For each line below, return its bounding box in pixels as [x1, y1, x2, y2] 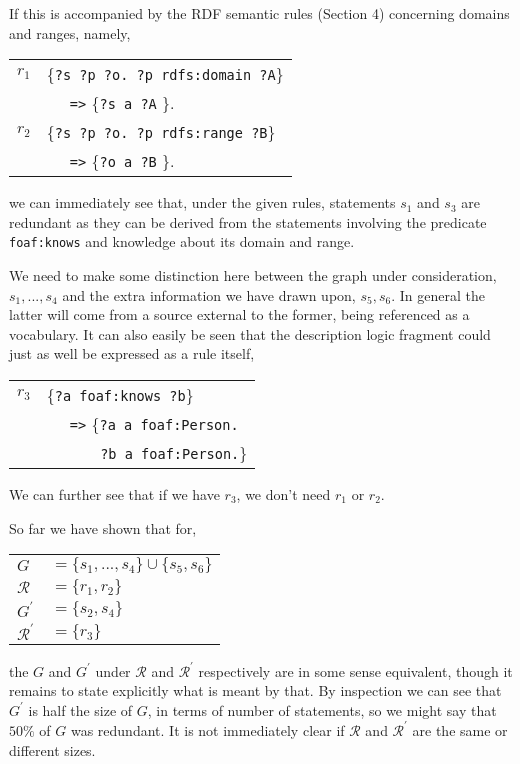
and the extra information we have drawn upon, [62, 284, 356, 305]
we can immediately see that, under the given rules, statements [9, 192, 396, 213]
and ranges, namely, [9, 22, 131, 43]
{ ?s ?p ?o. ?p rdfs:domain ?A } [46, 62, 284, 86]
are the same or [412, 719, 508, 740]
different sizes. [9, 739, 96, 760]
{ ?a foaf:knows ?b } [46, 383, 194, 406]
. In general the [391, 284, 485, 305]
